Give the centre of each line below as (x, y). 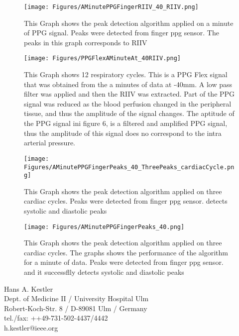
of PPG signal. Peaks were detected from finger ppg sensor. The (121, 33)
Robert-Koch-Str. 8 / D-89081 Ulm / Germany (76, 308)
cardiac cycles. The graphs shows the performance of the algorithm (126, 252)
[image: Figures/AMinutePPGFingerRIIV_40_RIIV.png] (111, 7)
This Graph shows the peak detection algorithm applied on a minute (129, 23)
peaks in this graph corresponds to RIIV (86, 42)
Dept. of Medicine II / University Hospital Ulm (76, 298)
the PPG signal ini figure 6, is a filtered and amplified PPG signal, (126, 123)
